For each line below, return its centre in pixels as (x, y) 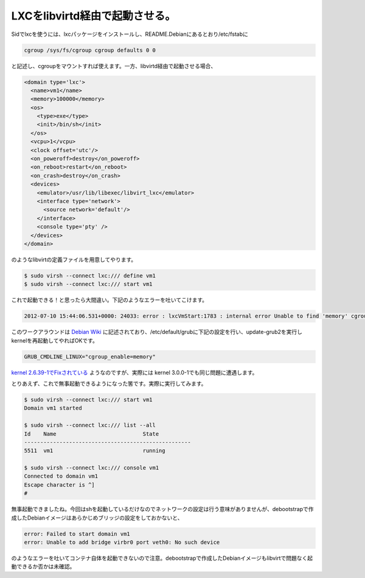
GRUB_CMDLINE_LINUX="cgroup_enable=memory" (90, 357)
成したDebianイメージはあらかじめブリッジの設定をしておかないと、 (97, 518)
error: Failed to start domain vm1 (77, 534)
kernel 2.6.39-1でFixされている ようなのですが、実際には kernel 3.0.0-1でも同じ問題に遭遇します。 (134, 372)
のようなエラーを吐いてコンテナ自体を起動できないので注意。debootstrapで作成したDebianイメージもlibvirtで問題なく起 (162, 558)
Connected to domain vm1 (61, 476)
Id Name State (92, 434)
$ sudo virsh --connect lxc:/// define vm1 (90, 276)
